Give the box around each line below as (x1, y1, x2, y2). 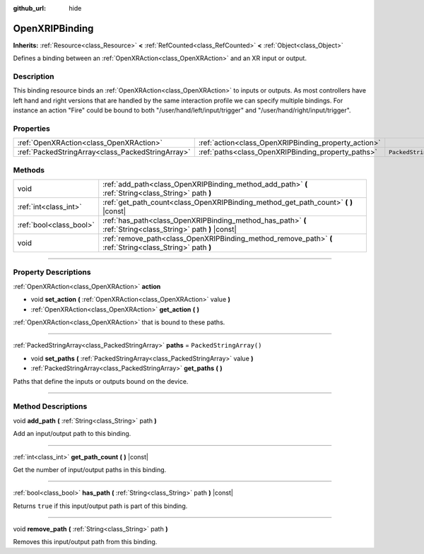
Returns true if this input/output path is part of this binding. (13, 502, 188, 510)
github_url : (13, 4, 46, 12)
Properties (13, 124, 51, 134)
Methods (13, 165, 45, 175)
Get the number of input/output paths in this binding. (13, 465, 167, 473)
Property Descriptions (13, 267, 91, 277)
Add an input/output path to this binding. (13, 430, 131, 438)
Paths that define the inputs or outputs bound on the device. (13, 377, 189, 385)
